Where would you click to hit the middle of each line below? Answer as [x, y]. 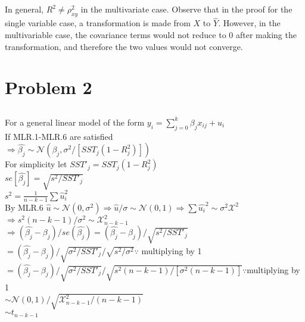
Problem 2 [49, 87]
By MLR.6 [24, 207]
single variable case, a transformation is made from [98, 23]
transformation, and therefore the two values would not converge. [124, 46]
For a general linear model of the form [75, 122]
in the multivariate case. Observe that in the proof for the [186, 9]
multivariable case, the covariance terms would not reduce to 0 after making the [151, 35]
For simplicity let [36, 164]
